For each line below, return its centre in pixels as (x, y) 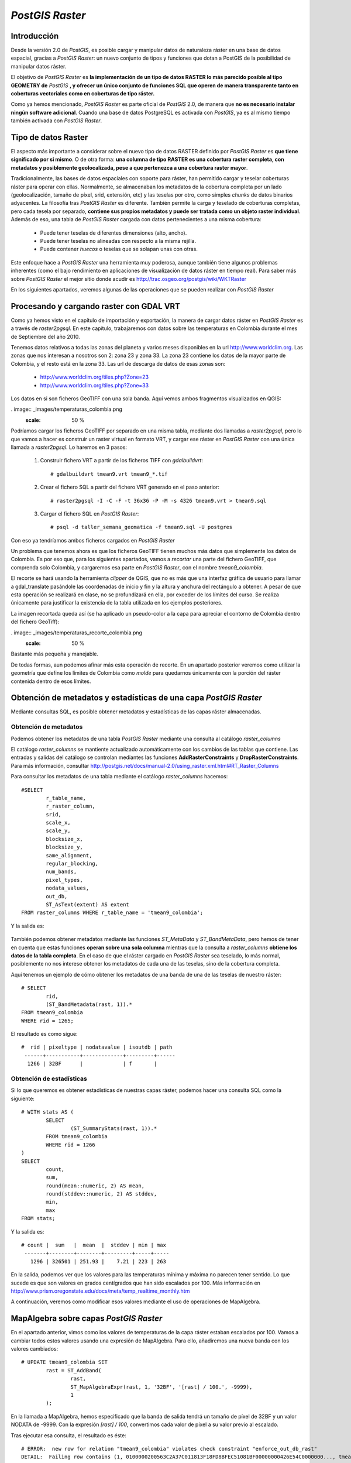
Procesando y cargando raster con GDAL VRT (96, 306)
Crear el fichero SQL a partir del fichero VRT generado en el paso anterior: (130, 487)
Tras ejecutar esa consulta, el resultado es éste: (69, 1435)
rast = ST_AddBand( (74, 1370)
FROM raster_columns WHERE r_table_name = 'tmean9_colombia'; (112, 913)
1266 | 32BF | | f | (92, 1064)
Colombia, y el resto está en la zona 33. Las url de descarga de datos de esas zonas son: (118, 363)
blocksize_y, (64, 847)
